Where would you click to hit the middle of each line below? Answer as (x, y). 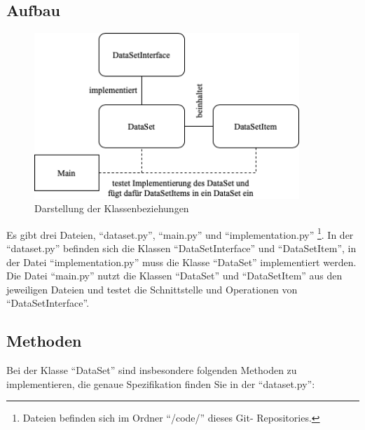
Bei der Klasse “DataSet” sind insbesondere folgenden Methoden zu (152, 370)
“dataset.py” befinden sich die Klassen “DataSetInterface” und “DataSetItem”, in (181, 248)
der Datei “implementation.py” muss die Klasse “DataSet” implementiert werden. (181, 262)
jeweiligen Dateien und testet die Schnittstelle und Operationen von (152, 289)
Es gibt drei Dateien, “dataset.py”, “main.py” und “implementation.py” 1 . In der (180, 233)
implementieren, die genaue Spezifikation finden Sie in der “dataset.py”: (161, 383)
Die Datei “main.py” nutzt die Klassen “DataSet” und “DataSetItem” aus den (174, 276)
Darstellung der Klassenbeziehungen (112, 208)
